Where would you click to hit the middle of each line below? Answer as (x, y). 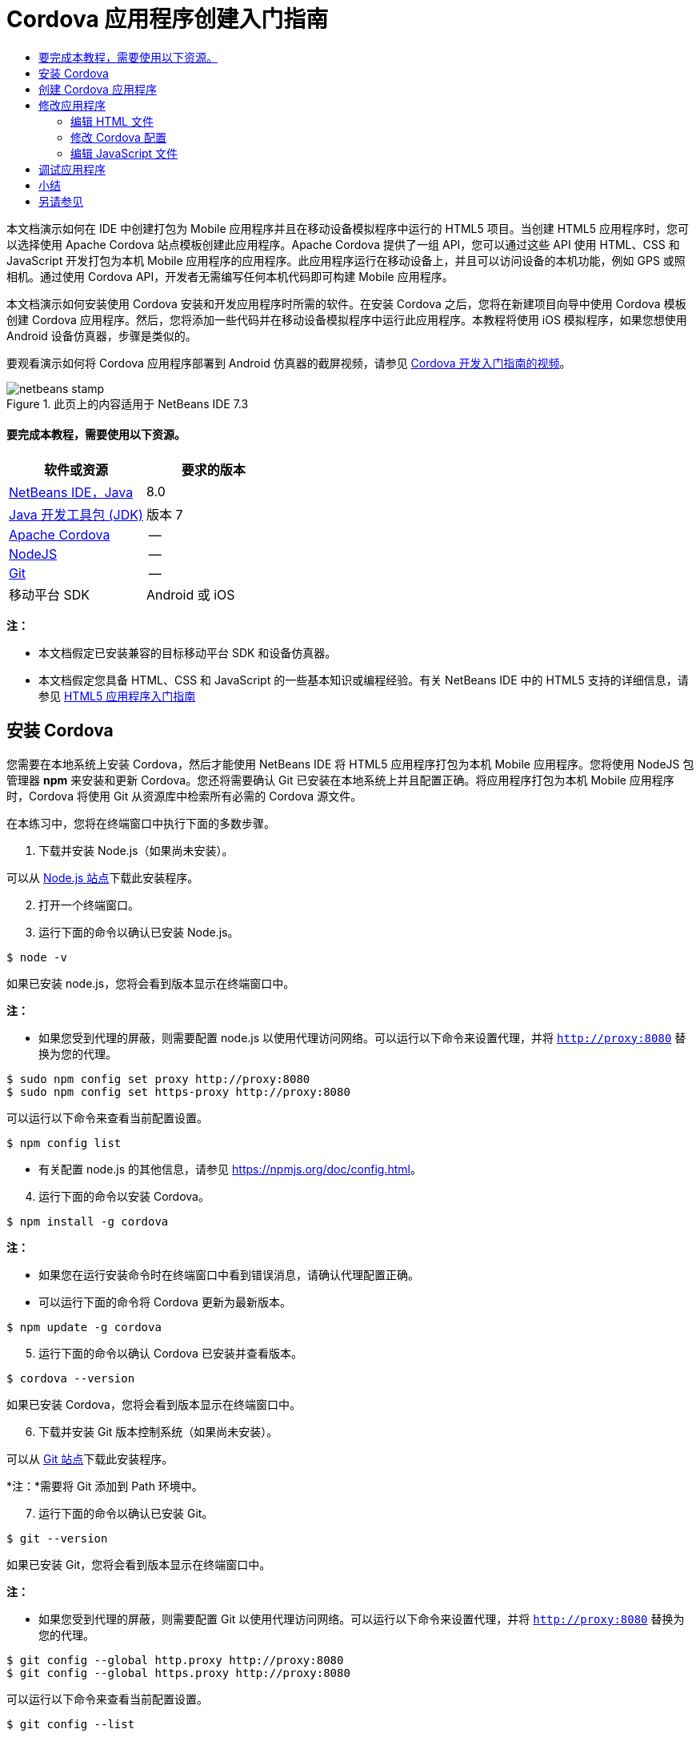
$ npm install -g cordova (88, 1221)
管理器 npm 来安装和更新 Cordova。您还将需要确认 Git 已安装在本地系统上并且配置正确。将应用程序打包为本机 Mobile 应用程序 (340, 780)
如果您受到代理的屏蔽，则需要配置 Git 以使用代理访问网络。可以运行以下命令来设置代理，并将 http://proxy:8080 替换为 (362, 1619)
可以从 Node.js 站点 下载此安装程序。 (103, 877)
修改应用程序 (72, 105)
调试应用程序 (72, 169)
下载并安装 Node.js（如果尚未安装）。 (136, 850)
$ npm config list (64, 1143)
